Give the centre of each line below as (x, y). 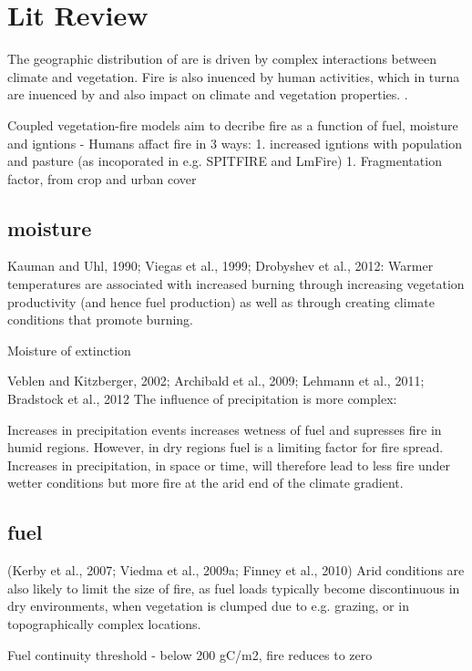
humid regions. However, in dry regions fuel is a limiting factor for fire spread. (226, 447)
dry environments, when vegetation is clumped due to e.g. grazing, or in (208, 606)
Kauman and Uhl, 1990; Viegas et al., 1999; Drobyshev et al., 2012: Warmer (221, 266)
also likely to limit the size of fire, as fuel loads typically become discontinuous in (234, 588)
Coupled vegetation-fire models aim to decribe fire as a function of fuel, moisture (233, 124)
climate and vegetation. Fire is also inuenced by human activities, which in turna (234, 76)
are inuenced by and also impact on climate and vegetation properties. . (208, 94)
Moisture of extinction (69, 350)
